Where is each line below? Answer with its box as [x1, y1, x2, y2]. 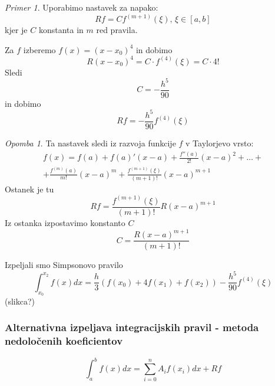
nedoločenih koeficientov [5, 333, 123, 348]
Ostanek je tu [5, 182, 54, 195]
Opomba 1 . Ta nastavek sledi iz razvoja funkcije [5, 137, 176, 149]
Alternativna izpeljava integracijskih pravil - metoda [5, 320, 259, 335]
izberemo [23, 43, 56, 55]
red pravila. [96, 24, 138, 36]
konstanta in [38, 24, 84, 36]
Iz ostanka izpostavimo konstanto [5, 216, 125, 228]
